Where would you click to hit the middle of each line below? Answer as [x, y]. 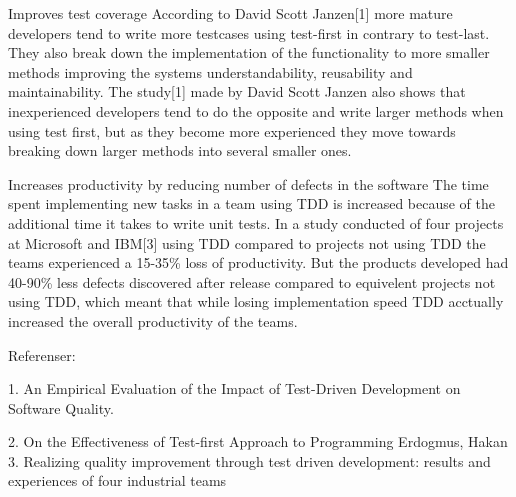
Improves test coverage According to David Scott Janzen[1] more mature [230, 13]
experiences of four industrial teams [117, 480]
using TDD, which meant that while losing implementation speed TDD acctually [256, 301]
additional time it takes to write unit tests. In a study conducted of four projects [256, 222]
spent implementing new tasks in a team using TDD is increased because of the [252, 203]
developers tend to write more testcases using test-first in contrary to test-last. [249, 32]
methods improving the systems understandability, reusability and [210, 71]
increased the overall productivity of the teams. [153, 320]
